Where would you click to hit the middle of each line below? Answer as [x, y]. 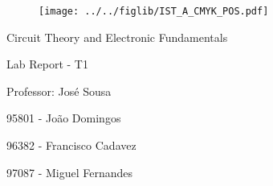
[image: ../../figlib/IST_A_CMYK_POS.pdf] [154, 11]
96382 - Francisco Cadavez [71, 145]
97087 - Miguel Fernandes [70, 172]
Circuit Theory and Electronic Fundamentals [117, 37]
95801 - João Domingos [64, 118]
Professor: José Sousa [59, 91]
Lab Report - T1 [47, 64]
